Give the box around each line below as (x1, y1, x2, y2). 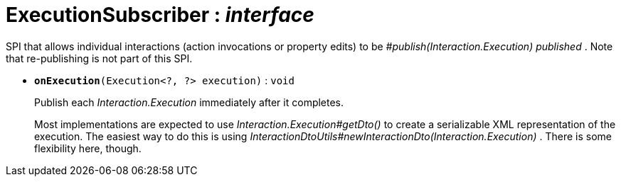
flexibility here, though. (34, 142, 142, 154)
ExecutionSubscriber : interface (6, 3, 314, 27)
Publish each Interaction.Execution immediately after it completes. (34, 96, 344, 108)
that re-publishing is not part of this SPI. (6, 52, 193, 64)
